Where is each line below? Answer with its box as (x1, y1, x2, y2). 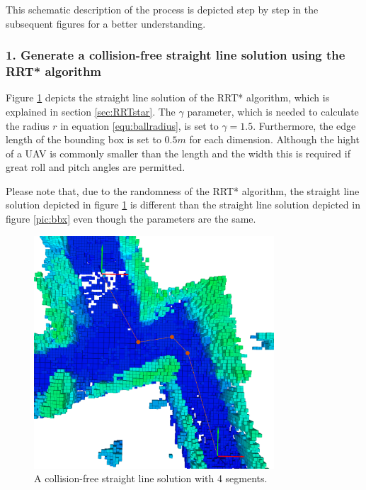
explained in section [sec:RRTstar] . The (6, 104, 176, 118)
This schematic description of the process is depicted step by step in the (6, 2, 319, 16)
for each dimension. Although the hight (189, 132, 360, 147)
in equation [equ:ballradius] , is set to (60, 118, 219, 133)
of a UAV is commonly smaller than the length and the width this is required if (6, 145, 350, 160)
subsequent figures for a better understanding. (6, 16, 206, 30)
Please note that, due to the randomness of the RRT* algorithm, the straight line (6, 183, 360, 198)
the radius (6, 118, 50, 133)
